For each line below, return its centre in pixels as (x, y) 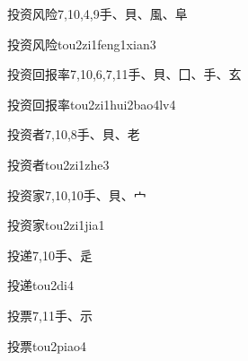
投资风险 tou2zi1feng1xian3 (82, 44)
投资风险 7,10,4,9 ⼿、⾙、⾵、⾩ (97, 13)
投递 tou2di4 (40, 285)
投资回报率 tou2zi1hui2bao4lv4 (92, 104)
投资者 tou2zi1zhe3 (58, 164)
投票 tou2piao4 (47, 345)
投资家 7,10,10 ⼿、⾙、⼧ (77, 194)
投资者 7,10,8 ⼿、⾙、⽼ (74, 134)
